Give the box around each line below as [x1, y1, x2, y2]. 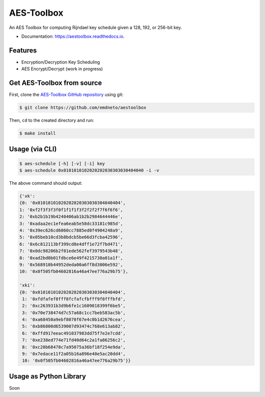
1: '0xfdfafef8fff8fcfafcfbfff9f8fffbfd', [22, 296, 126, 301]
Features [9, 46, 37, 54]
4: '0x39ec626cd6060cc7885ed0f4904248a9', [19, 228, 123, 233]
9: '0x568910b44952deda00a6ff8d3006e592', [19, 262, 123, 267]
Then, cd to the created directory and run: [9, 118, 94, 124]
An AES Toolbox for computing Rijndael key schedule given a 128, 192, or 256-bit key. [9, 25, 182, 30]
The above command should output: [9, 180, 83, 186]
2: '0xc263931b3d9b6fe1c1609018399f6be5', [22, 303, 126, 309]
